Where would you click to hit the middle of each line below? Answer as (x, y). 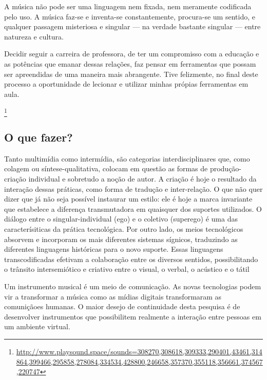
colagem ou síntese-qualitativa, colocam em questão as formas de (106, 168)
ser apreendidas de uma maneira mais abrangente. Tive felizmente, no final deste (131, 74)
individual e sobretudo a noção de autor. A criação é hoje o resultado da (142, 179)
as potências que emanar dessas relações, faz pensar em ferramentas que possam (130, 63)
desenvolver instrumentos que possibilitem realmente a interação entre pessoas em (133, 316)
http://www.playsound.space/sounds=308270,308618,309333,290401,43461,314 (139, 351)
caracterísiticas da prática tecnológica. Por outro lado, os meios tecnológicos (124, 229)
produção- (226, 168)
